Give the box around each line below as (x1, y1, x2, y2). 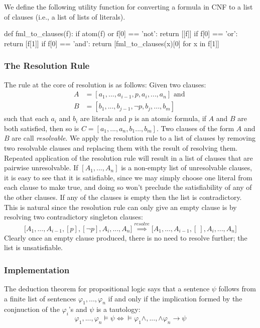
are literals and (80, 113, 126, 124)
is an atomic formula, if (135, 113, 206, 124)
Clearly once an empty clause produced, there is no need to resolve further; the (4, 232, 247, 243)
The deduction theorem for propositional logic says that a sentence (4, 283, 210, 293)
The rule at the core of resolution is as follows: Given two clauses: (4, 79, 206, 89)
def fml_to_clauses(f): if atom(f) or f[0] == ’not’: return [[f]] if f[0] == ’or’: (4, 28, 238, 39)
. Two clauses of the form (156, 123, 234, 133)
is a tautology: (96, 304, 141, 314)
